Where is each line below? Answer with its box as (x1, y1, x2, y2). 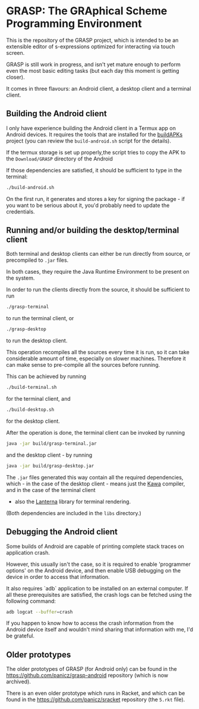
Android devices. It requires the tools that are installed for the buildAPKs (6, 131, 183, 138)
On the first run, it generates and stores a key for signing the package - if (6, 195, 185, 202)
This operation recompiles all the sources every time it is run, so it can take (6, 349, 190, 356)
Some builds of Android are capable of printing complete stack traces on (6, 543, 184, 550)
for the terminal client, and (6, 395, 71, 403)
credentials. (6, 208, 35, 215)
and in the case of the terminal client (6, 486, 96, 493)
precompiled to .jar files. (6, 256, 69, 264)
